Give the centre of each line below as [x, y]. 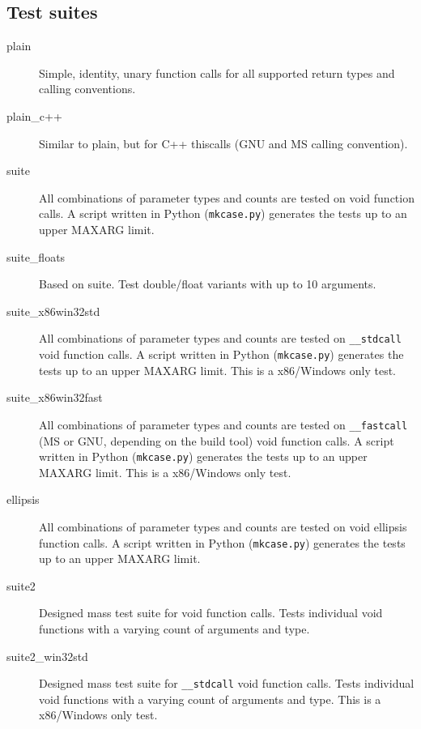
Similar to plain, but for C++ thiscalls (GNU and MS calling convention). [223, 143]
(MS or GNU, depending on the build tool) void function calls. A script [217, 440]
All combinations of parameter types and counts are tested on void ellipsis [223, 526]
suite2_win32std [47, 656]
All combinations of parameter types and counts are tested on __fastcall [223, 424]
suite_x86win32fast [55, 397]
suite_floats [36, 256]
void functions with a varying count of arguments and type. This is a [210, 699]
